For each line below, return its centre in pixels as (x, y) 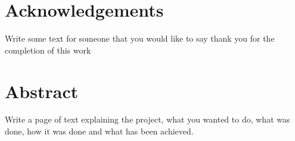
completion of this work (48, 50)
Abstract (42, 91)
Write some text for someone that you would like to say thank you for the (140, 38)
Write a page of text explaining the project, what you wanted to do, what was (147, 119)
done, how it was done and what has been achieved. (99, 131)
